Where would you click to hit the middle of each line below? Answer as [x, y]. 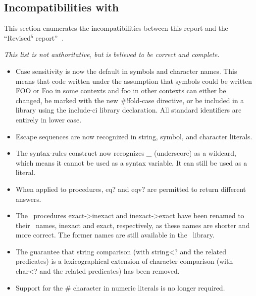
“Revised [17, 37]
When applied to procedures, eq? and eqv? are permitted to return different [131, 189]
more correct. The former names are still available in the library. [115, 235]
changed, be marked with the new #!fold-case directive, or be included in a [130, 100]
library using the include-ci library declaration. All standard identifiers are [128, 110]
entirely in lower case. [49, 119]
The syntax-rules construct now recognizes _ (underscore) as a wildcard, [126, 153]
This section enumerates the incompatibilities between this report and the [116, 28]
